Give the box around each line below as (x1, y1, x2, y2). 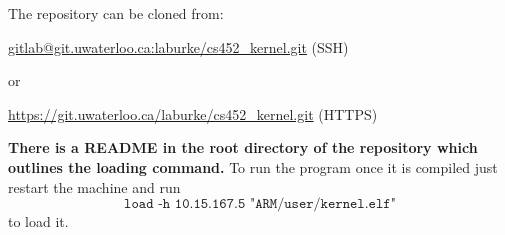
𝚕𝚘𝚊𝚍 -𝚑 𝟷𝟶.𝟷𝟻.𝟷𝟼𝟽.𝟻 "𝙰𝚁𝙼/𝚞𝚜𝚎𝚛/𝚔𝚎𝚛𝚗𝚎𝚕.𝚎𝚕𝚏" (124, 197, 396, 212)
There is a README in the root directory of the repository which (8, 137, 478, 158)
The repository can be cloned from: (8, 3, 224, 23)
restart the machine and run (8, 176, 181, 197)
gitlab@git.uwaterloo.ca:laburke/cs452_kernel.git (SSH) (8, 36, 349, 57)
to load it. (8, 211, 69, 232)
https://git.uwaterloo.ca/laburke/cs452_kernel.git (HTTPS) (8, 103, 378, 124)
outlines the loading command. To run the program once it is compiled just (8, 156, 498, 177)
